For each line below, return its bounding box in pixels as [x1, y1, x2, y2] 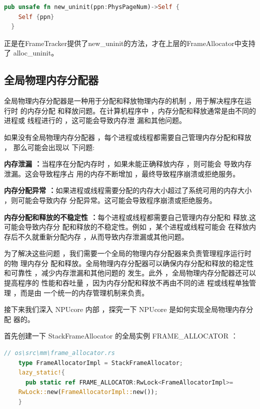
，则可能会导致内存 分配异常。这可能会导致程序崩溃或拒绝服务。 [4, 194, 216, 205]
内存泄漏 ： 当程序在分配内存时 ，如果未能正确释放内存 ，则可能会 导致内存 [4, 158, 252, 169]
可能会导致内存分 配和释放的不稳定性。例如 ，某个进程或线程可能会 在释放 [4, 221, 249, 232]
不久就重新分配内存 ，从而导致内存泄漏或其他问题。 [17, 231, 188, 241]
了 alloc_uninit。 [4, 47, 58, 58]
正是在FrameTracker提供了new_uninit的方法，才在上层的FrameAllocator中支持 [4, 37, 255, 48]
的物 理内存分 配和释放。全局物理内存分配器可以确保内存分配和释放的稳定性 [4, 257, 254, 268]
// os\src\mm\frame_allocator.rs [4, 349, 115, 357]
